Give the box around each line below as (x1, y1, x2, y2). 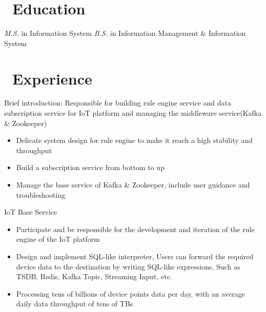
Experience (12, 68, 92, 89)
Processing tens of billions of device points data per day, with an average (16, 288, 245, 299)
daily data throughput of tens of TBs (16, 298, 133, 309)
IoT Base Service (4, 206, 57, 217)
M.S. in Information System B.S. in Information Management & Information (4, 28, 246, 38)
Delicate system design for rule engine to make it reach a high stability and (16, 135, 253, 145)
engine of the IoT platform (16, 234, 100, 244)
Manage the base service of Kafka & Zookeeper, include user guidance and (16, 179, 250, 190)
